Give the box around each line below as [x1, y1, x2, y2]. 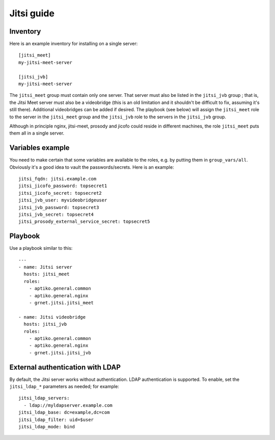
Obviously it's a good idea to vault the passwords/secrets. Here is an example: [9, 164, 174, 170]
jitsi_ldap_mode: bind [18, 424, 75, 430]
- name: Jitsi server [18, 264, 72, 270]
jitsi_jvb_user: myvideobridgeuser [18, 197, 107, 203]
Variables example [9, 143, 70, 152]
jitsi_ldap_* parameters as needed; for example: [9, 383, 119, 390]
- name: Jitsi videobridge [18, 314, 86, 320]
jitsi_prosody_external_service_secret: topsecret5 [18, 219, 150, 224]
